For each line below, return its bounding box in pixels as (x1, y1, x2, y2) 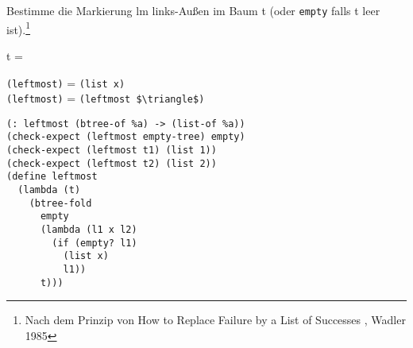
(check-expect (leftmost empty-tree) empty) (6, 131, 245, 143)
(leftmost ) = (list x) (6, 74, 125, 91)
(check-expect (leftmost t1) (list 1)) (6, 145, 217, 157)
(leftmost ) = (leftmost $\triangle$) (6, 90, 205, 106)
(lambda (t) (17, 184, 81, 196)
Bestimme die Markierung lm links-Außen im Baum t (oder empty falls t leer (6, 2, 380, 18)
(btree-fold (29, 197, 92, 209)
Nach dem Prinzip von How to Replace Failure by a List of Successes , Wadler (25, 311, 406, 328)
